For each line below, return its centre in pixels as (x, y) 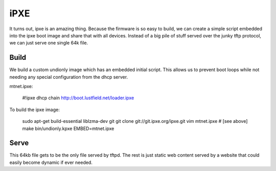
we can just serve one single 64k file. (49, 43)
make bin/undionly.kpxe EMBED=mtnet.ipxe (68, 129)
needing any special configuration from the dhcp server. (68, 77)
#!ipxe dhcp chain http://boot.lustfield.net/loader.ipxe (78, 98)
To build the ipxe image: (34, 110)
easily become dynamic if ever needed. (51, 162)
